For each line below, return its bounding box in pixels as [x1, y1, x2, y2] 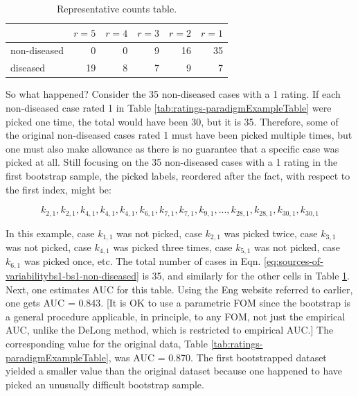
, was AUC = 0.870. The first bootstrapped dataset [108, 350, 327, 364]
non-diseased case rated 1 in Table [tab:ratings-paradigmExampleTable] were [6, 100, 332, 114]
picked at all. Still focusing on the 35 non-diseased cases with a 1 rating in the [6, 155, 338, 169]
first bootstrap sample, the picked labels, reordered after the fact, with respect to [6, 168, 350, 182]
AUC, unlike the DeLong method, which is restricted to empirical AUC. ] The [6, 322, 334, 337]
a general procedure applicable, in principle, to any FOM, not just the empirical [6, 309, 346, 323]
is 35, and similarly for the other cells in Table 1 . [142, 268, 350, 282]
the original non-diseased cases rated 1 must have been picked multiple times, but [6, 128, 352, 142]
